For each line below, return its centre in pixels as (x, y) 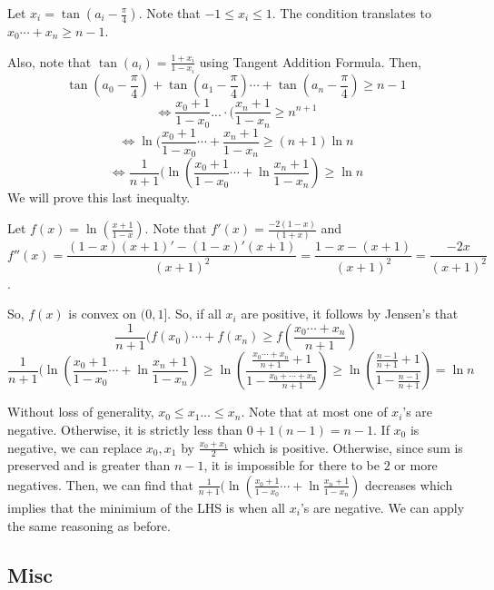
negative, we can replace (75, 447)
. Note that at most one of (314, 412)
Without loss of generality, (81, 412)
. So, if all (194, 314)
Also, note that (49, 61)
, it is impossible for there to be (291, 465)
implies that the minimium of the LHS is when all (147, 507)
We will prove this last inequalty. (99, 197)
